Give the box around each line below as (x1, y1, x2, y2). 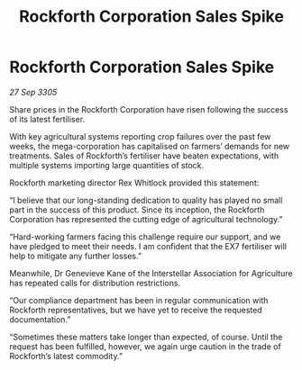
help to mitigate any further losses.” (9, 250, 142, 261)
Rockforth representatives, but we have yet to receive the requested (9, 304, 263, 315)
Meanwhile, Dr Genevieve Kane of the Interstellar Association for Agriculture (9, 267, 293, 278)
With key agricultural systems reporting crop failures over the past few (9, 131, 271, 141)
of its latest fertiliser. (9, 113, 86, 124)
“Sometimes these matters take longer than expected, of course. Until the (9, 331, 283, 342)
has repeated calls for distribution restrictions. (9, 277, 181, 288)
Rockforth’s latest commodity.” (9, 350, 124, 361)
